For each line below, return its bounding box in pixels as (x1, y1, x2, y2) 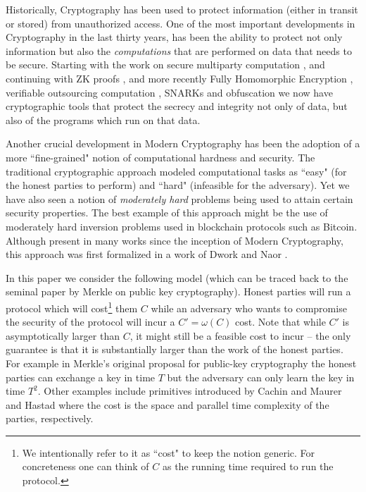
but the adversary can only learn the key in (167, 369, 355, 384)
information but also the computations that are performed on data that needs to (6, 43, 352, 58)
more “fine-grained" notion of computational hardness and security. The (6, 149, 315, 164)
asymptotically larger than (6, 328, 120, 343)
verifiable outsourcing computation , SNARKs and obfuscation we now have (6, 85, 333, 99)
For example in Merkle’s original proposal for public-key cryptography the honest (6, 355, 357, 370)
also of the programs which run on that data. (6, 112, 201, 127)
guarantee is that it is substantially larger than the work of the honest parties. (6, 342, 343, 357)
